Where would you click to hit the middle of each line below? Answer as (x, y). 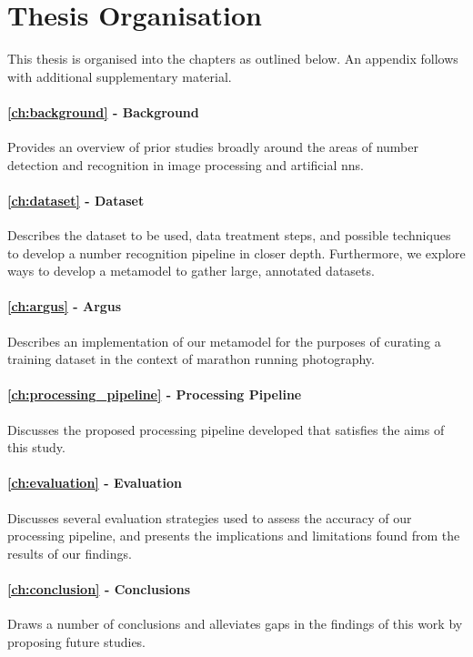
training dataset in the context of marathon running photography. (191, 359)
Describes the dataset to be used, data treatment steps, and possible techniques (229, 235)
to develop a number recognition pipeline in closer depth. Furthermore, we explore (236, 253)
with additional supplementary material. (120, 76)
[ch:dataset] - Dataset (76, 200)
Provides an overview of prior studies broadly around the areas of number (213, 147)
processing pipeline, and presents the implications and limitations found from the (234, 536)
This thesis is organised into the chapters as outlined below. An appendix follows (233, 59)
